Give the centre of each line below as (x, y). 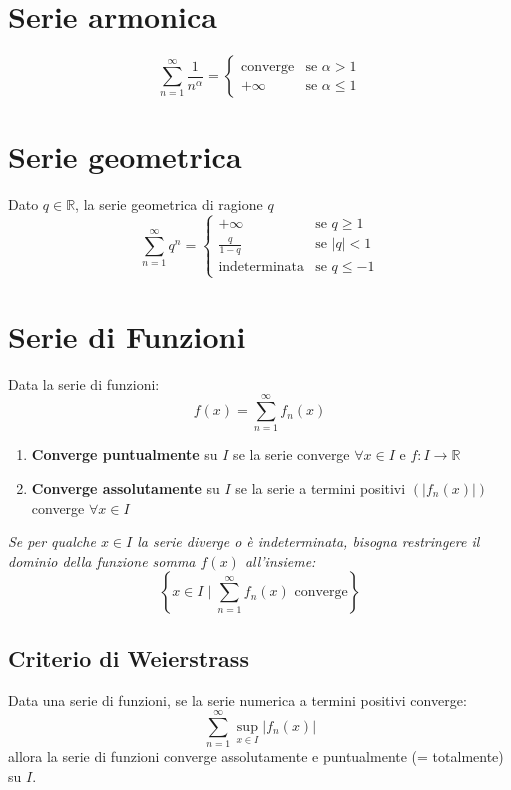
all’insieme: (280, 560)
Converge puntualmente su (124, 454)
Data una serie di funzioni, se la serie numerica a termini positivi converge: (237, 699)
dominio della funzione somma (102, 560)
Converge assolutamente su (125, 488)
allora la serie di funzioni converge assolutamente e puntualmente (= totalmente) (256, 756)
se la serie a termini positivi (320, 488)
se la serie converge (291, 454)
